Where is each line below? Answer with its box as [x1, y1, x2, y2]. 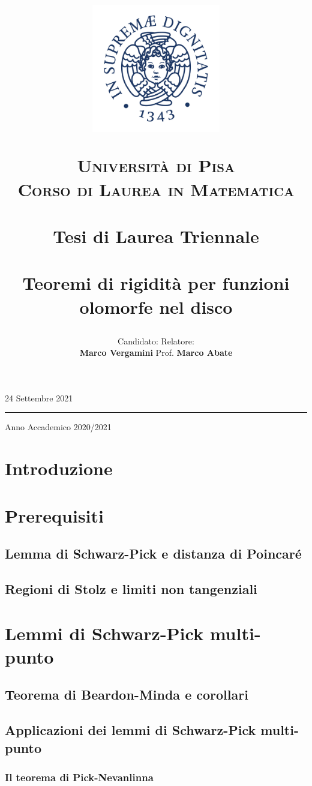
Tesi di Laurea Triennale [53, 223, 259, 248]
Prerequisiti [5, 503, 104, 527]
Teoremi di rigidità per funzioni [22, 271, 290, 295]
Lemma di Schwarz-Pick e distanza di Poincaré [5, 544, 302, 563]
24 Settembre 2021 [5, 391, 73, 404]
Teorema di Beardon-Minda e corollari [5, 685, 248, 704]
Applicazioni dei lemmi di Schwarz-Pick [5, 721, 256, 739]
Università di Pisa [77, 153, 235, 178]
